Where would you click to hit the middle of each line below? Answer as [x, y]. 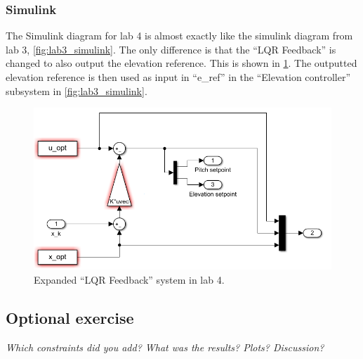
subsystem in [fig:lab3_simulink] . [77, 90]
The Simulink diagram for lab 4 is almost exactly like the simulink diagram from [179, 36]
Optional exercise [70, 317]
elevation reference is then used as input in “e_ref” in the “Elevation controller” [178, 77]
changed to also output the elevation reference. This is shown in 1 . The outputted [181, 63]
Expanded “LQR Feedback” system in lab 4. [129, 279]
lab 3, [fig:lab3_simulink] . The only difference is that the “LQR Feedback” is [171, 49]
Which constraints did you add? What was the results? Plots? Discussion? [165, 347]
